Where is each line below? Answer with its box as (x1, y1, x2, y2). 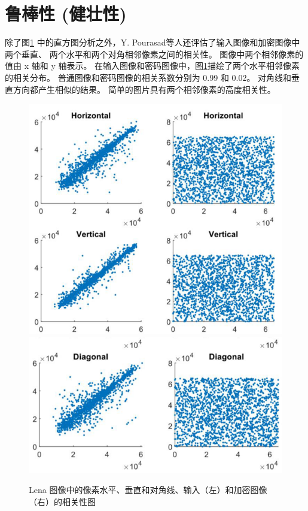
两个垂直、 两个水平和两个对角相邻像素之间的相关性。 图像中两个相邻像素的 (5, 47, 304, 60)
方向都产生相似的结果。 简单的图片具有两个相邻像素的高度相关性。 (13, 83, 276, 95)
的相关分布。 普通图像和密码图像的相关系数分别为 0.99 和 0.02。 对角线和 (5, 71, 292, 83)
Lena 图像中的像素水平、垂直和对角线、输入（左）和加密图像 (29, 483, 267, 496)
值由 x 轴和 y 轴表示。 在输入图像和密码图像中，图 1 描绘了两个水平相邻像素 (5, 59, 300, 72)
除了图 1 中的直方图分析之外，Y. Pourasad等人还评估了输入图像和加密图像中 (5, 36, 300, 49)
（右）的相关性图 (29, 495, 96, 507)
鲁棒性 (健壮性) (5, 1, 127, 26)
